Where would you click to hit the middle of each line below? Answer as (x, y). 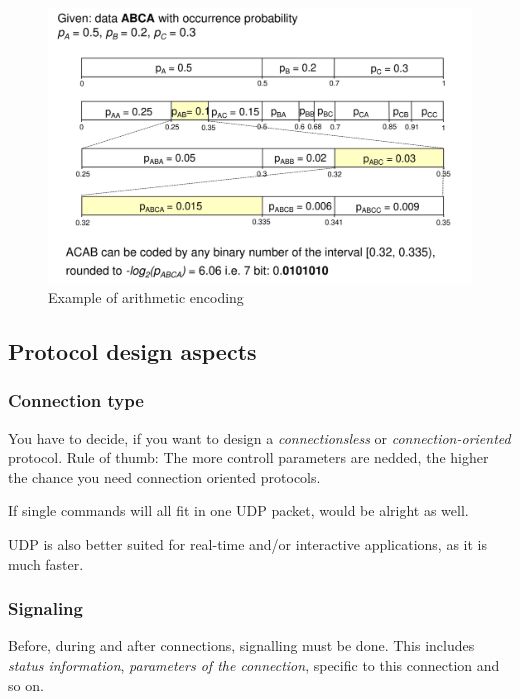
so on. (26, 684)
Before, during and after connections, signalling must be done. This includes (241, 645)
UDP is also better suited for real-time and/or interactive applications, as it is (247, 543)
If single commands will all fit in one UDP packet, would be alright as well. (238, 510)
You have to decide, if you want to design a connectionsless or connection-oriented (259, 437)
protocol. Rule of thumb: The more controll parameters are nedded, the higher (248, 457)
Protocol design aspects (132, 350)
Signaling (45, 608)
